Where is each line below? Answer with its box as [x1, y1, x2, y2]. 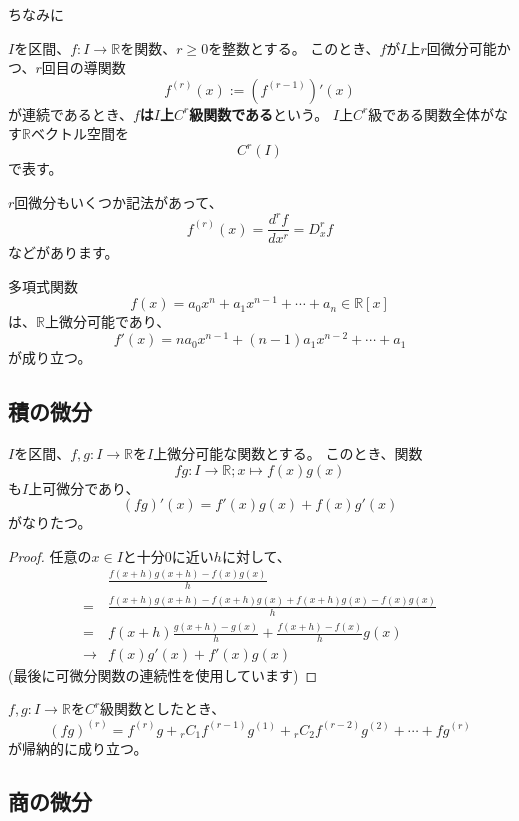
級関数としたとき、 [100, 698, 226, 719]
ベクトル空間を [30, 123, 129, 144]
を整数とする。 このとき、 [208, 37, 380, 58]
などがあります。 [8, 242, 119, 263]
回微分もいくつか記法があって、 [14, 192, 223, 213]
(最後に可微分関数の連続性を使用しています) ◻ [8, 664, 318, 685]
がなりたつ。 [8, 512, 92, 533]
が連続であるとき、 [8, 103, 133, 124]
